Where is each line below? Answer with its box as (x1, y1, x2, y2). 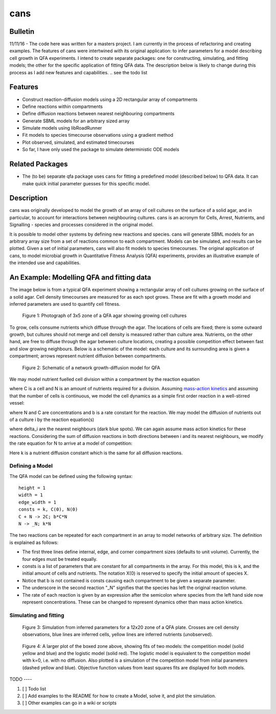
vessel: (9, 400, 25, 406)
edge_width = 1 (18, 499, 57, 505)
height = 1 (18, 485, 46, 491)
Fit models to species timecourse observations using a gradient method (22, 132, 174, 138)
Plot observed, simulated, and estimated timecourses (22, 139, 134, 145)
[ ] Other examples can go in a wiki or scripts (22, 700, 117, 706)
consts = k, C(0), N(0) (18, 507, 78, 512)
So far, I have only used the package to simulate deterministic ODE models (22, 146, 179, 153)
